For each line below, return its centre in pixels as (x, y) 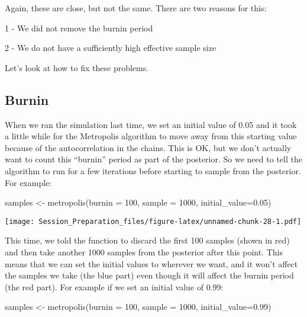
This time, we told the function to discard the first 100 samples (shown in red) (147, 240)
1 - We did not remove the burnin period (79, 28)
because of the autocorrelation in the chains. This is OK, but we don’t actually (148, 147)
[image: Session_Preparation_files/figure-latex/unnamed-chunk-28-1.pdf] (153, 221)
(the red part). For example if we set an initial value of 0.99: (114, 286)
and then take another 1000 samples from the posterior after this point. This (144, 252)
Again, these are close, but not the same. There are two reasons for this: (136, 8)
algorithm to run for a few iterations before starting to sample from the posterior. (153, 170)
